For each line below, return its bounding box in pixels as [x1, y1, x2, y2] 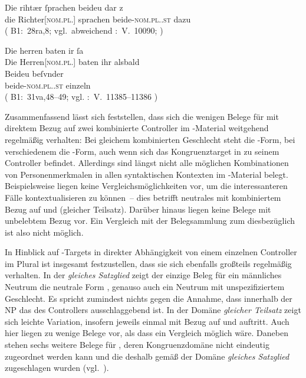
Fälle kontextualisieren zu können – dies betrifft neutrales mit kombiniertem [5, 191, 281, 203]
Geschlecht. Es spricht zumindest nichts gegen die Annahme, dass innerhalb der [5, 292, 292, 304]
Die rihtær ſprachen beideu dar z [5, 1, 123, 13]
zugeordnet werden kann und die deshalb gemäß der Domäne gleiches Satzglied [5, 350, 289, 362]
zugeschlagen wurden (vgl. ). [5, 361, 109, 374]
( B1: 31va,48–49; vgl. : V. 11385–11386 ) [5, 90, 158, 103]
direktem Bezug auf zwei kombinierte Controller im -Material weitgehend [5, 122, 269, 134]
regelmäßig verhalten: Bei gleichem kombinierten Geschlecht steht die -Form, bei [5, 133, 295, 145]
